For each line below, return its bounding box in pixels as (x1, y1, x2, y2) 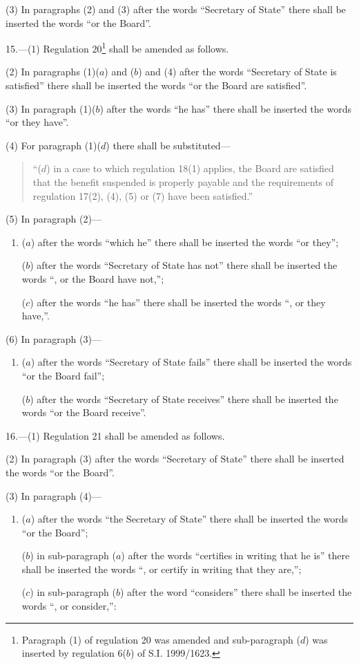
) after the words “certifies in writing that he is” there (121, 548, 350, 563)
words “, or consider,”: (21, 599, 117, 613)
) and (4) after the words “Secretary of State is (138, 64, 337, 79)
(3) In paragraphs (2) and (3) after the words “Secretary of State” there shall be (6, 2, 346, 16)
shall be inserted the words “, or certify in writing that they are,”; (21, 561, 302, 576)
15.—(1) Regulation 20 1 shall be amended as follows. (6, 39, 229, 55)
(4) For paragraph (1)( (6, 138, 101, 152)
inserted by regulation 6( (21, 646, 126, 660)
